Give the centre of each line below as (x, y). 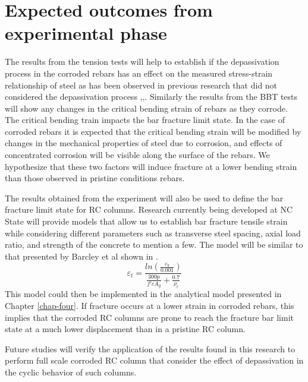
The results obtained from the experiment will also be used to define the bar (144, 198)
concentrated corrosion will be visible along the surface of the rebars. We (137, 155)
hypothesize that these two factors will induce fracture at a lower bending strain (151, 166)
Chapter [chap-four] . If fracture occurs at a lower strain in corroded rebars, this (150, 305)
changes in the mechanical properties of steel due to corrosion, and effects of (144, 143)
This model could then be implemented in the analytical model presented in (143, 294)
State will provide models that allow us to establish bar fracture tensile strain (146, 221)
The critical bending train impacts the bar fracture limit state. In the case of (145, 120)
